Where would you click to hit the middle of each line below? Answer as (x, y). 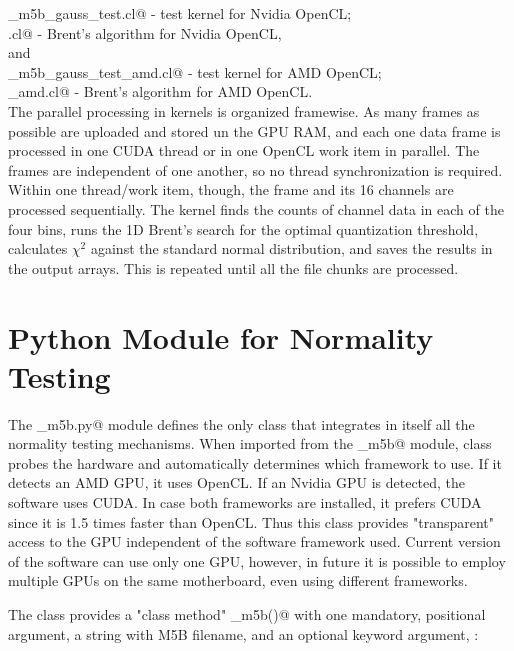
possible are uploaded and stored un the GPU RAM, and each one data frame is (254, 130)
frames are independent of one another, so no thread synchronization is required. (255, 169)
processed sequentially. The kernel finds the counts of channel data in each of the (256, 208)
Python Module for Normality (221, 336)
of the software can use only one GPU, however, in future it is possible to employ (257, 560)
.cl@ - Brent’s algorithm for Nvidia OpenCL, (145, 32)
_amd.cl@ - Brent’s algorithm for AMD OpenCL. (160, 91)
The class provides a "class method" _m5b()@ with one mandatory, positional (247, 613)
